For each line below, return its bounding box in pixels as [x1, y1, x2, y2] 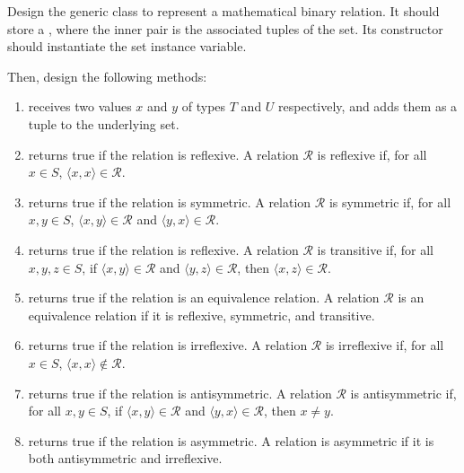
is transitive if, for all [317, 240, 433, 258]
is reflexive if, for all [317, 145, 427, 163]
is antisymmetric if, [350, 383, 457, 402]
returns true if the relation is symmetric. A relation [28, 192, 311, 211]
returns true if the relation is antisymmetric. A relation [28, 383, 332, 402]
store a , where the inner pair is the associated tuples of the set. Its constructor [7, 19, 443, 38]
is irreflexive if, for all [325, 336, 444, 355]
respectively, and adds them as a [278, 97, 458, 116]
